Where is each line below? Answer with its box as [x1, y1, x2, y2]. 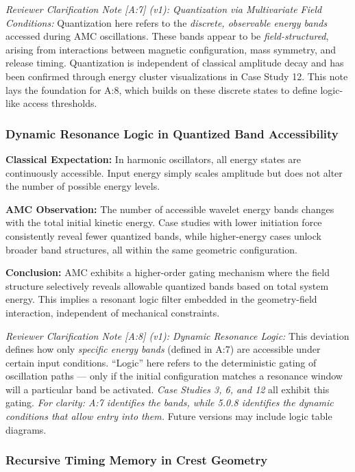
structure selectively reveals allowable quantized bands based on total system [5, 278, 329, 293]
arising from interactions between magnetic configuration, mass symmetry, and [5, 42, 336, 56]
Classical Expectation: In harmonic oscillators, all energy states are [5, 151, 301, 166]
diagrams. [5, 422, 47, 436]
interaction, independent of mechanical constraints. [5, 305, 220, 319]
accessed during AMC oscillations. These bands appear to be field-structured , [5, 29, 329, 43]
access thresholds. [23, 96, 97, 110]
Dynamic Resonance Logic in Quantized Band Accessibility [5, 125, 339, 142]
